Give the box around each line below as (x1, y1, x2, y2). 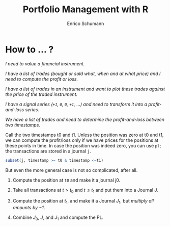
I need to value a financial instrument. (5, 60, 85, 67)
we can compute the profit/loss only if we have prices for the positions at (5, 137, 159, 143)
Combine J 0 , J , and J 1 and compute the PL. (12, 214, 104, 221)
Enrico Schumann (67, 20, 104, 27)
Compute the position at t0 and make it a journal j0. (12, 177, 121, 183)
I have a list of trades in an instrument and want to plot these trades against (5, 86, 165, 92)
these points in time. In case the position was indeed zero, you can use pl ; (5, 142, 161, 148)
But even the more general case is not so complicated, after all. (5, 167, 138, 173)
